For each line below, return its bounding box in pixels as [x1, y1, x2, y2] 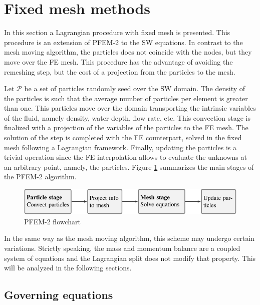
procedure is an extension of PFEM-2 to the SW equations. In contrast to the [4, 37, 243, 47]
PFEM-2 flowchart [24, 216, 81, 226]
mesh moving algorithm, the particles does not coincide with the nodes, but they [4, 47, 252, 57]
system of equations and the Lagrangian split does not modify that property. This [4, 252, 256, 263]
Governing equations [4, 287, 113, 302]
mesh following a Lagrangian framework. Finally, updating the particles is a [4, 142, 236, 152]
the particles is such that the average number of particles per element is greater [4, 93, 248, 103]
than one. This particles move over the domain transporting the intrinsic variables [4, 103, 256, 113]
